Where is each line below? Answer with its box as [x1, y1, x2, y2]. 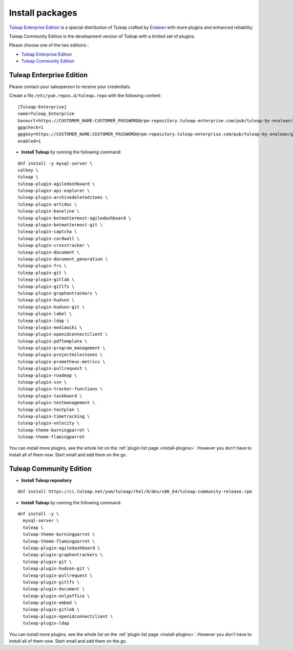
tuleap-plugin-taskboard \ [18, 393, 83, 398]
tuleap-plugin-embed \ [22, 600, 77, 606]
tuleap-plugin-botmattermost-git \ [18, 222, 103, 228]
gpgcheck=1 [18, 125, 44, 130]
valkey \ [18, 167, 39, 173]
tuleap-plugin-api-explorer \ [18, 188, 90, 194]
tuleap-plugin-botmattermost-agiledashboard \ [18, 215, 131, 221]
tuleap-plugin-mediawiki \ [18, 325, 83, 330]
